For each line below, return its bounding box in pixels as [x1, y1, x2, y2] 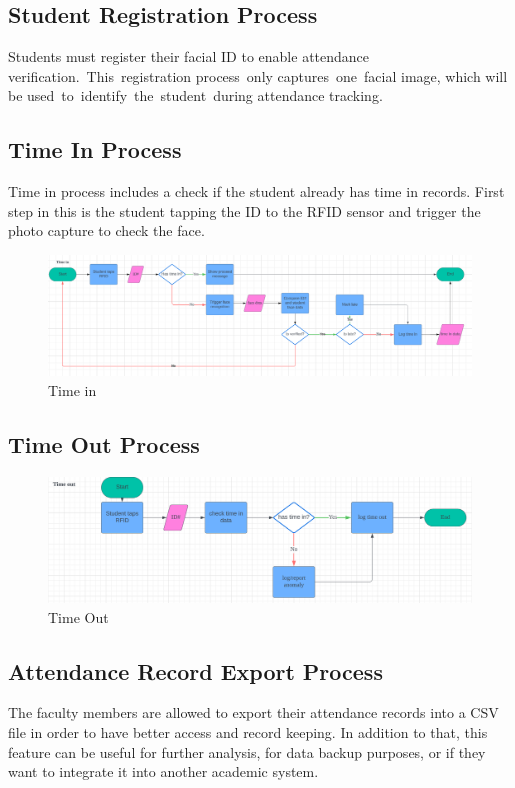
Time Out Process [8, 428, 200, 459]
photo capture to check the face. [8, 220, 205, 241]
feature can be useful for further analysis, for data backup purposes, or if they [8, 741, 486, 762]
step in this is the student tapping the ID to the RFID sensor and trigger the [8, 200, 481, 221]
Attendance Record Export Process [8, 655, 383, 686]
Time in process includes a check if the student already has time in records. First [8, 181, 505, 202]
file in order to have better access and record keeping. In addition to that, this [8, 721, 488, 742]
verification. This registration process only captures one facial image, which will [8, 65, 508, 86]
